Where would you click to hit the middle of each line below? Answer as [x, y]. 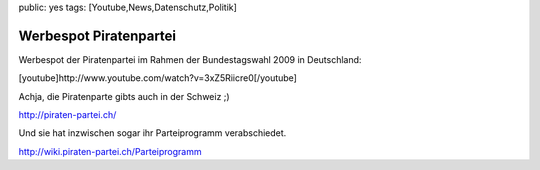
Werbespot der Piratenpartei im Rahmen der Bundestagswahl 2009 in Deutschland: [190, 59]
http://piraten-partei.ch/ [67, 115]
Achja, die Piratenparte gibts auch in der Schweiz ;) [124, 96]
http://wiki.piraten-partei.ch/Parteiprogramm [110, 151]
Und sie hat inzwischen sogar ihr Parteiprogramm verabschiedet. [152, 133]
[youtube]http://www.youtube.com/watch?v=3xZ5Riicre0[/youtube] [157, 78]
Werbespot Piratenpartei [97, 35]
